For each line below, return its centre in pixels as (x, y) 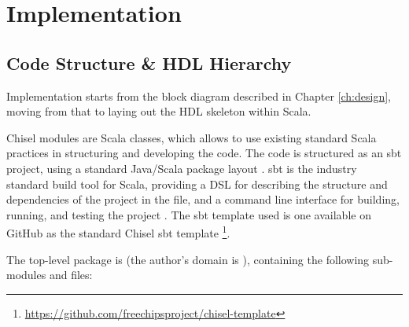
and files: (71, 275)
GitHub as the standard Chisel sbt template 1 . (118, 231)
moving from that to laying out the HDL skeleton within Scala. (159, 111)
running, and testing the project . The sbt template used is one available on (189, 214)
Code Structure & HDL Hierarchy (149, 62)
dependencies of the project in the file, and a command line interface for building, (203, 199)
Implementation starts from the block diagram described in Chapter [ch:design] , (199, 96)
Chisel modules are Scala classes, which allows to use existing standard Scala (192, 137)
